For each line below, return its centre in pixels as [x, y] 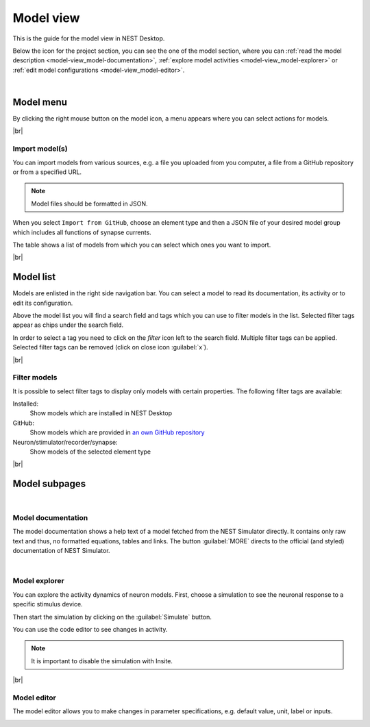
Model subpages [49, 484]
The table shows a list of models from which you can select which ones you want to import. [142, 245]
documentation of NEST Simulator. [61, 551]
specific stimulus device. [48, 604]
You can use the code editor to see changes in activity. [90, 629]
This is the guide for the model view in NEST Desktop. [89, 38]
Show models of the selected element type [90, 452]
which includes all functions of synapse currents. [82, 232]
